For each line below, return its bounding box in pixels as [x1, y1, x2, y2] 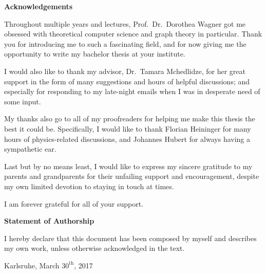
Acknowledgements [4, 1, 73, 11]
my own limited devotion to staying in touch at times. [4, 180, 174, 191]
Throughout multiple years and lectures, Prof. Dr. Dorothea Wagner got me [4, 18, 246, 29]
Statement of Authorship [4, 215, 94, 226]
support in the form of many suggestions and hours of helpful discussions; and [4, 76, 250, 86]
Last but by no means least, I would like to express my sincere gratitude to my [4, 160, 253, 171]
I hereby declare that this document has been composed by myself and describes [4, 232, 257, 243]
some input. [4, 96, 41, 106]
